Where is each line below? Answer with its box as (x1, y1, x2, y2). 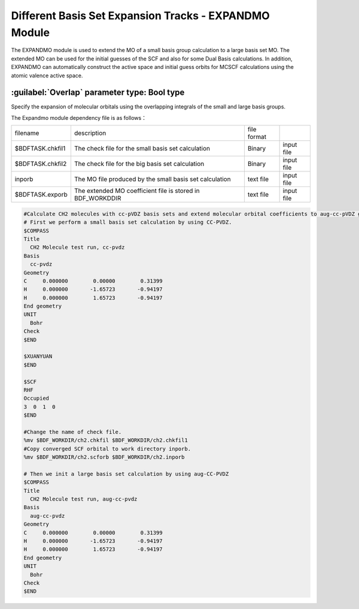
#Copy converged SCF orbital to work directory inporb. (23, 445, 191, 452)
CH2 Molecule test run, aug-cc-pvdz (30, 496, 138, 503)
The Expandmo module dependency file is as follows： (11, 114, 147, 121)
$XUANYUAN (23, 353, 53, 360)
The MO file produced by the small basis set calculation (74, 175, 231, 183)
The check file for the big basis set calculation (74, 159, 205, 168)
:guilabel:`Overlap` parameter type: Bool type (11, 88, 185, 98)
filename (14, 129, 39, 137)
